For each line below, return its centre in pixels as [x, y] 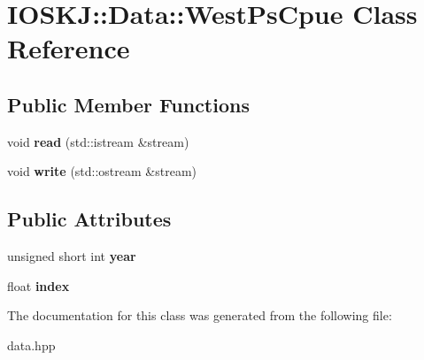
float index [39, 285]
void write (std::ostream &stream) [102, 171]
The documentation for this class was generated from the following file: [200, 315]
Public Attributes [89, 219]
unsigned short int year [72, 256]
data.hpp [31, 345]
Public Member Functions [128, 104]
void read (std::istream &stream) [98, 141]
